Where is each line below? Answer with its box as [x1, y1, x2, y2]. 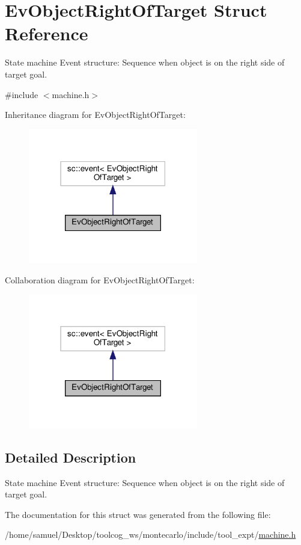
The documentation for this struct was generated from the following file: [5, 508, 271, 520]
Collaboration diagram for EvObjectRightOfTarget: [5, 273, 195, 286]
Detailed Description [5, 448, 136, 466]
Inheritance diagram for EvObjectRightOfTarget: [5, 108, 186, 121]
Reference [5, 21, 88, 46]
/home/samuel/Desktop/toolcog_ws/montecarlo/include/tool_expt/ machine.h [5, 528, 296, 541]
